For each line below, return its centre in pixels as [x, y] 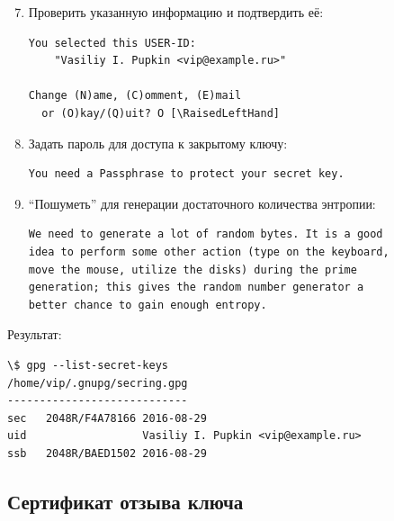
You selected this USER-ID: [112, 43]
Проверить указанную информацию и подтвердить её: [176, 12]
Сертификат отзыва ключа [125, 501]
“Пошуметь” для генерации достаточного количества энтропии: [202, 203]
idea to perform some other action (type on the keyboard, [209, 252]
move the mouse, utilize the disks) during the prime [193, 269]
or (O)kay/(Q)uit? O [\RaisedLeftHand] [161, 113]
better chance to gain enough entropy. [148, 305]
